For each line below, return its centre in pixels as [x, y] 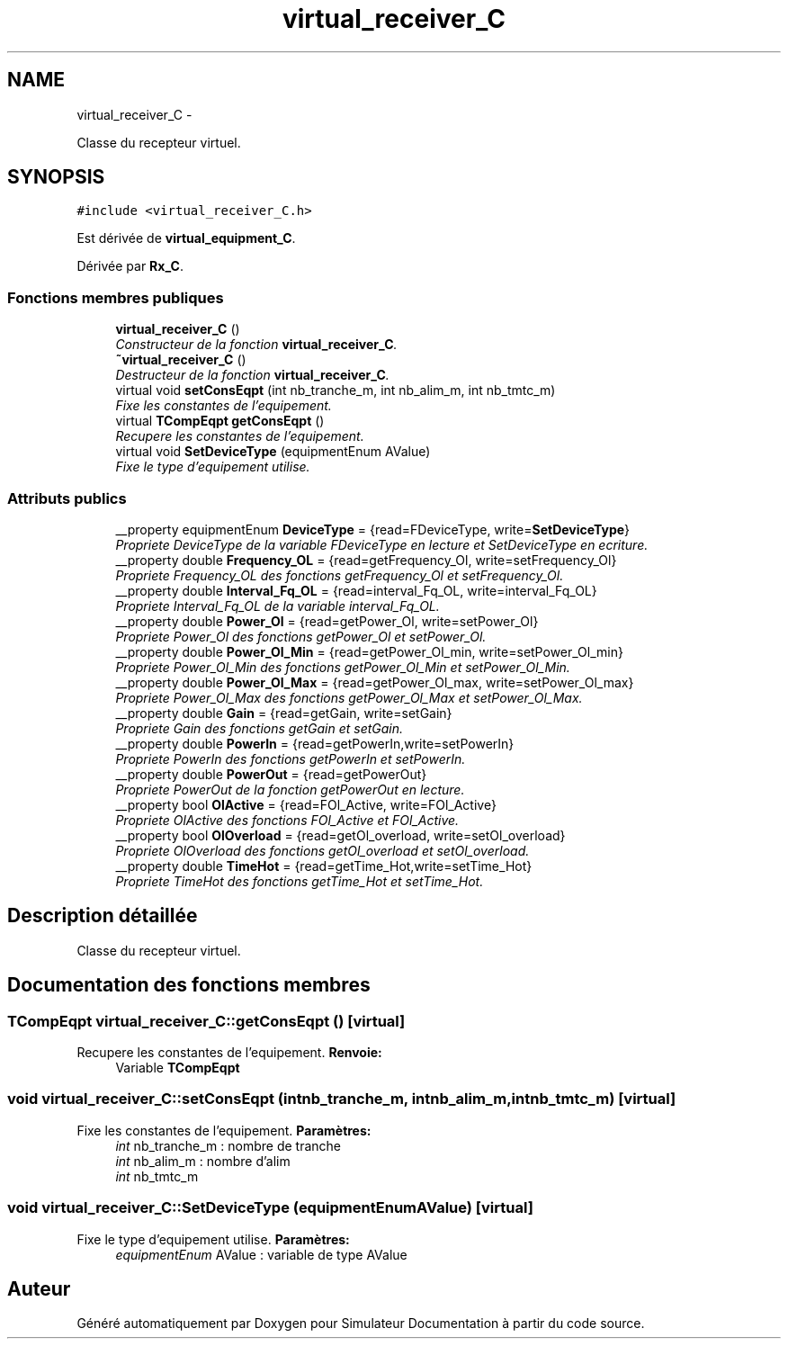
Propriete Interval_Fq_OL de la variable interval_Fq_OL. [278, 606]
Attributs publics [67, 498]
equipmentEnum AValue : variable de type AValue [261, 1254]
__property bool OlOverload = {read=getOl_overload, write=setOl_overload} [340, 835]
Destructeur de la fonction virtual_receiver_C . [252, 375]
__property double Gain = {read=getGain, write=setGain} [284, 713]
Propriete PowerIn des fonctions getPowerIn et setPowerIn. [291, 758]
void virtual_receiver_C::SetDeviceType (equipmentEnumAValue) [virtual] [270, 1208]
